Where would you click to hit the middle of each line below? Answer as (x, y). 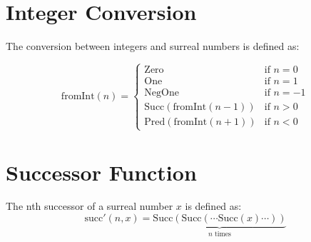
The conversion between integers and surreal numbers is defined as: (153, 46)
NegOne (162, 93)
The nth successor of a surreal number (90, 206)
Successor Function (101, 172)
